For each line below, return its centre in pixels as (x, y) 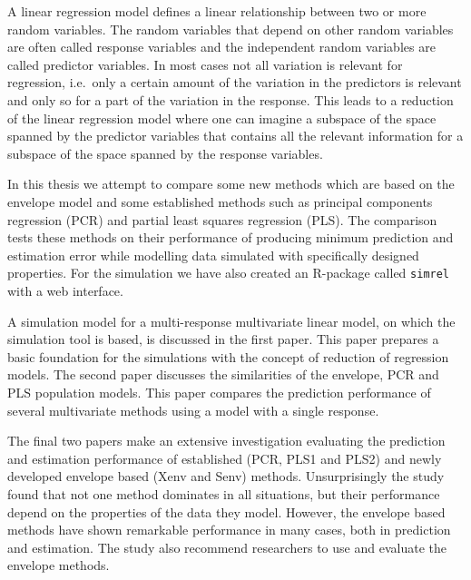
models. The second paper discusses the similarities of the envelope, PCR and (223, 374)
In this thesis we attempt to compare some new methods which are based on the (231, 184)
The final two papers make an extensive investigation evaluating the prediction (226, 441)
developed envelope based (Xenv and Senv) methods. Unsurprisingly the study (226, 476)
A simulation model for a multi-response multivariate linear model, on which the (231, 321)
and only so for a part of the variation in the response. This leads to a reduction (231, 99)
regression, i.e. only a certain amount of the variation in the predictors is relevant (235, 82)
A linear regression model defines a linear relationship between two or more (217, 11)
